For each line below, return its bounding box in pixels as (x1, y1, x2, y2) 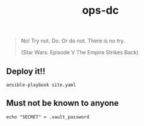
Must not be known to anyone (6, 98, 120, 108)
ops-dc (82, 4, 119, 17)
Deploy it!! (6, 66, 46, 76)
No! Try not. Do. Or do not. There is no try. (20, 37, 125, 45)
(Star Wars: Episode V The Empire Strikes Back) (20, 49, 139, 56)
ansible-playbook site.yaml (6, 82, 76, 88)
